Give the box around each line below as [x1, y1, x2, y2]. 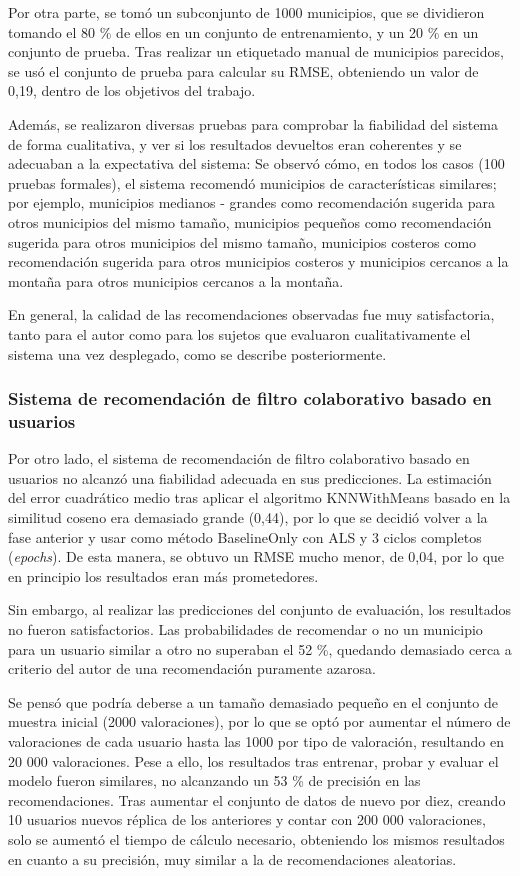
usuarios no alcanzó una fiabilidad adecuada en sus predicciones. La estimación [8, 467, 492, 488]
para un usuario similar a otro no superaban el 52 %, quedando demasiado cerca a [8, 638, 512, 659]
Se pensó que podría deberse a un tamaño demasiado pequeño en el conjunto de [8, 691, 498, 712]
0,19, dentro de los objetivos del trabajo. [8, 80, 256, 101]
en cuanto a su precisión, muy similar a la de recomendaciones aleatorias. [8, 848, 457, 869]
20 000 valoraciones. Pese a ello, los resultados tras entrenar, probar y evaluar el [8, 750, 499, 771]
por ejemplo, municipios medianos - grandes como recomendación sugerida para [8, 192, 495, 213]
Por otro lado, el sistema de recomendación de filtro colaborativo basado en [8, 448, 470, 469]
